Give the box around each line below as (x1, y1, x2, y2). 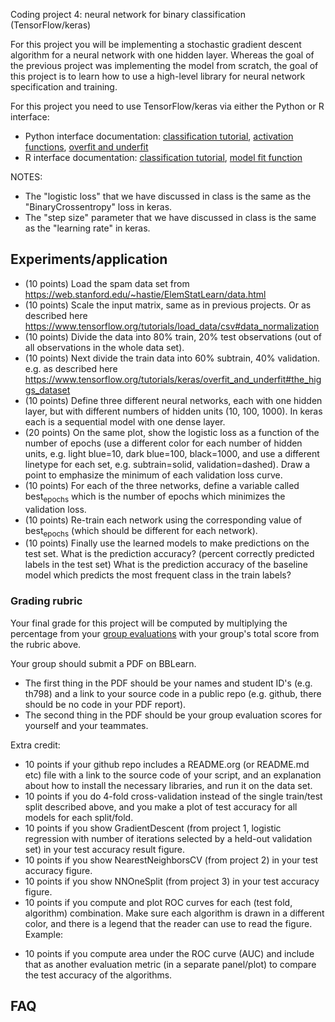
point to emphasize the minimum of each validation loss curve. (24, 469, 283, 481)
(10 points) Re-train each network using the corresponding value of (24, 514, 303, 526)
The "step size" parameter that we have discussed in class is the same (24, 212, 317, 223)
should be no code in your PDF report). (24, 698, 187, 710)
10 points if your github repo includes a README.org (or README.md (24, 758, 310, 770)
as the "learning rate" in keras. (24, 222, 151, 234)
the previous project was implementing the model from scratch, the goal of (10, 60, 319, 71)
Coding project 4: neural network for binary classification (10, 9, 246, 20)
